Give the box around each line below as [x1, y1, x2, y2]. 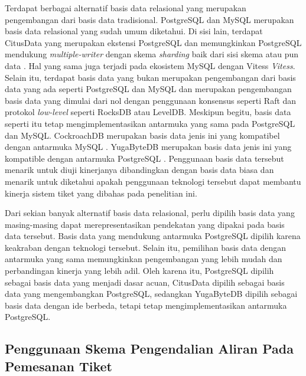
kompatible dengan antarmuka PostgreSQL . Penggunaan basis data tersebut [5, 152, 284, 164]
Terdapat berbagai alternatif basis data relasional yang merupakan [5, 2, 246, 14]
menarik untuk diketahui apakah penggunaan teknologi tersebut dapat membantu [5, 175, 301, 187]
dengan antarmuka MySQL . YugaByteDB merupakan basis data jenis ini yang [5, 140, 292, 153]
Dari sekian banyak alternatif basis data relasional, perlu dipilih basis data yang [5, 207, 295, 219]
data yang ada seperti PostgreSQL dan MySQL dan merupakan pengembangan [5, 83, 292, 95]
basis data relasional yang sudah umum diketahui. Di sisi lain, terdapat [5, 25, 263, 37]
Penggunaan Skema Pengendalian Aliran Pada [5, 339, 294, 358]
